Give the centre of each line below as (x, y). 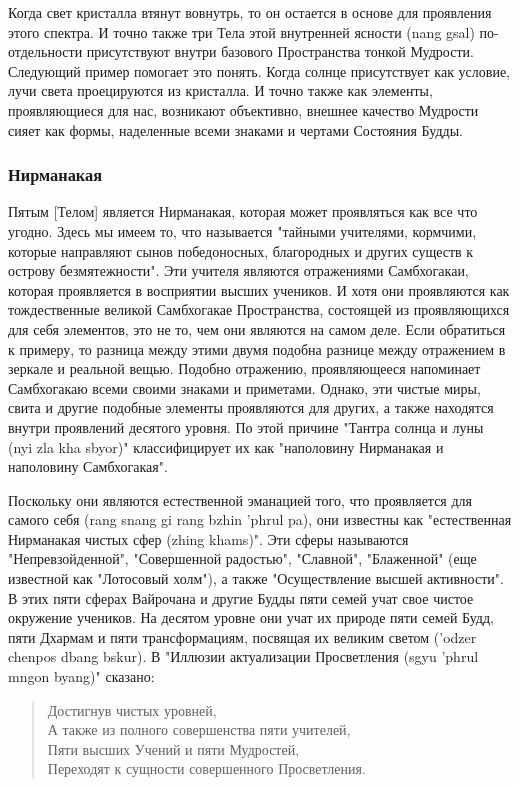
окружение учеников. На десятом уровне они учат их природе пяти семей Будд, (251, 617)
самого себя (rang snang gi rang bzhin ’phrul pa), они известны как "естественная (260, 519)
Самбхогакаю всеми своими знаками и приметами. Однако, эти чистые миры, (244, 387)
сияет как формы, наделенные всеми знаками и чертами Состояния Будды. (235, 129)
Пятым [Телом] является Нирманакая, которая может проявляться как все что (243, 211)
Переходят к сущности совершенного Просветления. (206, 768)
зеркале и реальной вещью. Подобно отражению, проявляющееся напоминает (244, 368)
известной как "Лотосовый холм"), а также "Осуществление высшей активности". (256, 578)
